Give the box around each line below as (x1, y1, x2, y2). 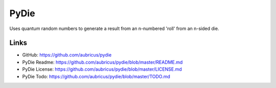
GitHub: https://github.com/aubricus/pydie (22, 52, 112, 58)
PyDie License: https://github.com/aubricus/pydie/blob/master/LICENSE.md (22, 66, 182, 72)
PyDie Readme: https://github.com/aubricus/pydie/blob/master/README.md (22, 59, 183, 65)
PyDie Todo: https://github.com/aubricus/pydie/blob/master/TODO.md (22, 73, 171, 79)
